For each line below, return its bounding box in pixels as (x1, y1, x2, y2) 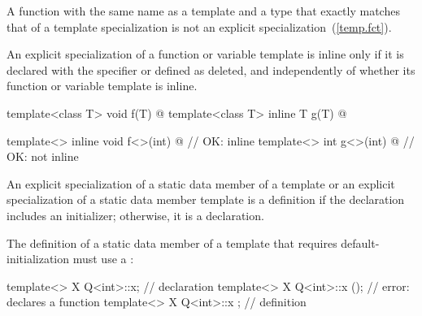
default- (341, 234, 380, 251)
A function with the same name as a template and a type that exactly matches (7, 2, 400, 19)
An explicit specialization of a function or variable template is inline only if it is (7, 45, 404, 63)
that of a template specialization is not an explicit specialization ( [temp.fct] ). (7, 18, 392, 35)
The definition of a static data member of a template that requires (7, 234, 337, 251)
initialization (7, 250, 70, 267)
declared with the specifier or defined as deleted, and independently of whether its (7, 61, 415, 78)
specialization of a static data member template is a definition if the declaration (7, 191, 405, 208)
